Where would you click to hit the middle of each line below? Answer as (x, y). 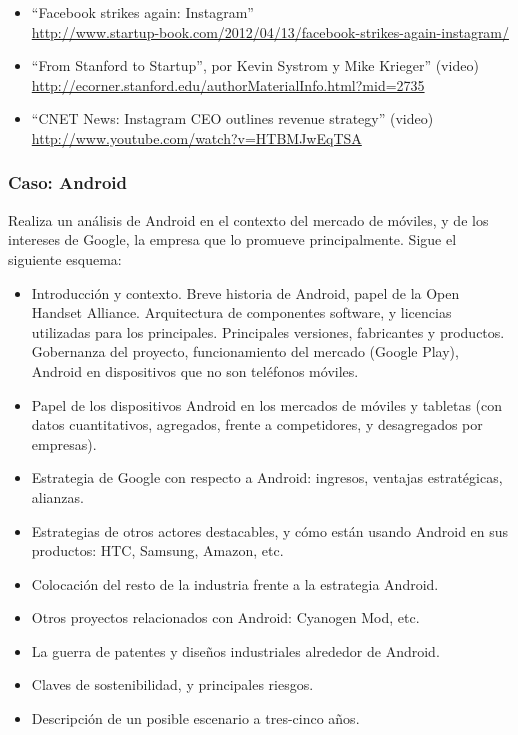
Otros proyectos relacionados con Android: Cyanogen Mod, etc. (225, 617)
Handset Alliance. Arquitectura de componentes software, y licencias (241, 312)
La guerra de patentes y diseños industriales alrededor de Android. (235, 650)
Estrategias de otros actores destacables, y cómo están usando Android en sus (270, 530)
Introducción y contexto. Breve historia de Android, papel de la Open (245, 292)
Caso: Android (68, 182)
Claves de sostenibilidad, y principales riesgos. (172, 684)
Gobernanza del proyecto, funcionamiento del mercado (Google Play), (245, 351)
